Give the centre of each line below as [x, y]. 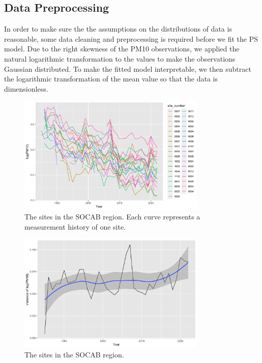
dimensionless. [26, 88]
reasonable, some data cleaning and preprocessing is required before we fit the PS [131, 38]
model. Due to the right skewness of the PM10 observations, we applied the [122, 49]
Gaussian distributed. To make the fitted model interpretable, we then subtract [128, 68]
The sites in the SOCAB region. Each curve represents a [112, 217]
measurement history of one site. [75, 226]
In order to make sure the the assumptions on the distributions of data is [118, 29]
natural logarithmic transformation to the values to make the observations [120, 58]
